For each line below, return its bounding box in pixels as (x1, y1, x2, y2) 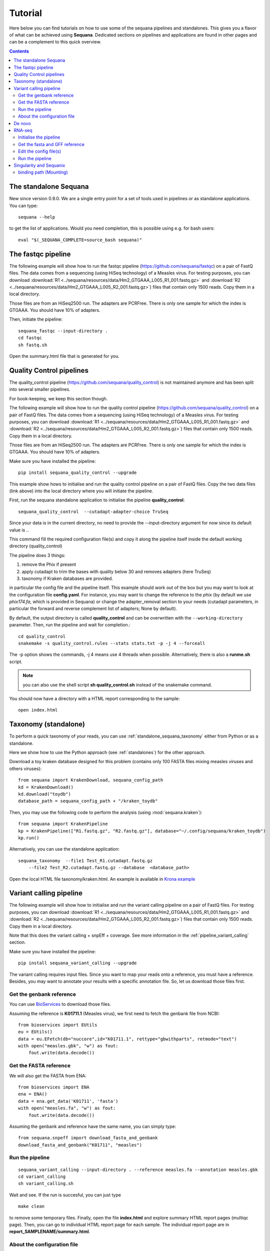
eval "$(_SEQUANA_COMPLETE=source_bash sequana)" (18, 237, 142, 243)
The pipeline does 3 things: (9, 552, 65, 558)
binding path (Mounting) (18, 169, 68, 175)
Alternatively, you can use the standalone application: (9, 846, 120, 852)
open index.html (18, 707, 58, 713)
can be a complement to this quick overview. (9, 39, 101, 45)
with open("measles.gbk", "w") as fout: (18, 1043, 118, 1049)
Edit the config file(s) (18, 148, 61, 155)
